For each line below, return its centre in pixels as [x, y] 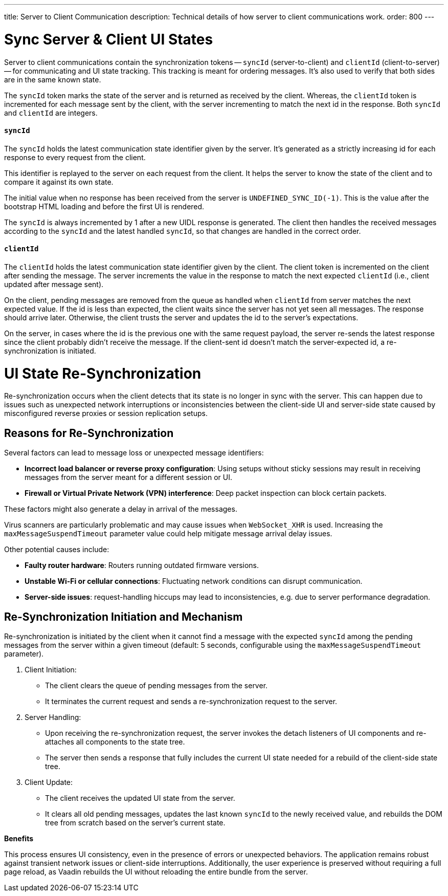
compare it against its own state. [59, 182]
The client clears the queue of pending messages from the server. [156, 686]
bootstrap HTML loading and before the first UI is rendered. [104, 206]
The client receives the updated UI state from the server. [140, 798]
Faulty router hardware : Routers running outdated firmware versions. [142, 565]
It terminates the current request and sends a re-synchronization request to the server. [191, 702]
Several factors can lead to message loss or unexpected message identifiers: [134, 453]
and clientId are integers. [51, 113]
